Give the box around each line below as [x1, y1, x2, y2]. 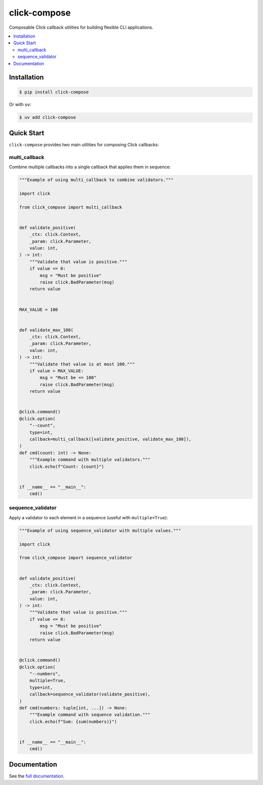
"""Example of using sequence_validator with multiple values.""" [19, 528, 181, 533]
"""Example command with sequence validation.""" [29, 712, 150, 718]
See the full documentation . [9, 773, 65, 779]
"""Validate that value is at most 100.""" [29, 361, 135, 367]
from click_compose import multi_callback [19, 204, 122, 210]
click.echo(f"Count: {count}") [29, 464, 104, 469]
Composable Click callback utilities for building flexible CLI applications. [9, 24, 153, 30]
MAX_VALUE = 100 [19, 307, 58, 312]
